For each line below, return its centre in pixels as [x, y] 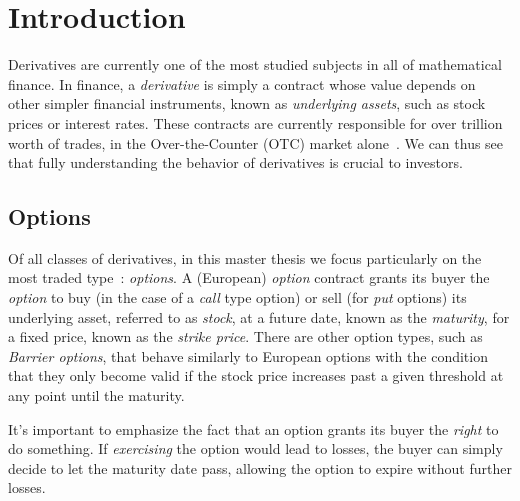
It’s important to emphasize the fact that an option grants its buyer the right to [253, 428]
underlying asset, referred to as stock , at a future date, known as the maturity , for [259, 316]
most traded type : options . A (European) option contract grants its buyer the [249, 277]
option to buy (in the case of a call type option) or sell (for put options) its [237, 297]
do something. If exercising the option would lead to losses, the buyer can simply [255, 448]
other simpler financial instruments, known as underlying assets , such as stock [247, 103]
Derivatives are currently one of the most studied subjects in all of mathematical [255, 64]
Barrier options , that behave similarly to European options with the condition [248, 355]
